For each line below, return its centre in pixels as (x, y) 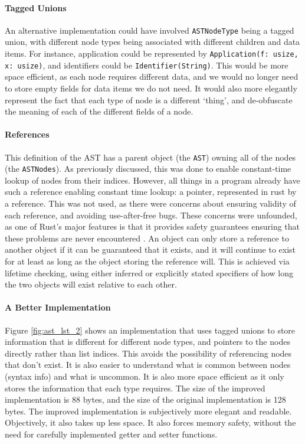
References (27, 134)
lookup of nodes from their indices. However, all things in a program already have (152, 180)
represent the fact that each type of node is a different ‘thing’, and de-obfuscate (149, 99)
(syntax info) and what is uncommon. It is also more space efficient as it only (145, 376)
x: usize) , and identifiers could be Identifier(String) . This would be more (147, 65)
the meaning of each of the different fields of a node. (99, 111)
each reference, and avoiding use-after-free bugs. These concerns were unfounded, (151, 215)
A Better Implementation (58, 307)
